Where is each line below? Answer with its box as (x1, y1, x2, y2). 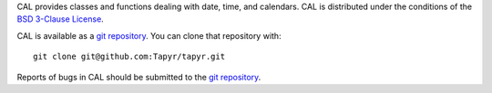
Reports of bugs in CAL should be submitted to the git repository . (16, 71, 261, 82)
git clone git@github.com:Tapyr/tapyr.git (33, 51, 226, 62)
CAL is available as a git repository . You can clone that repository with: (16, 30, 282, 41)
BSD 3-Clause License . (16, 14, 104, 24)
